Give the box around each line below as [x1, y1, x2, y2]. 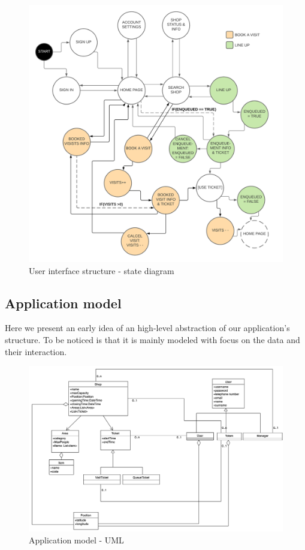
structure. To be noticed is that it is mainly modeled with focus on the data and [5, 333, 300, 345]
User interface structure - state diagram [29, 264, 174, 276]
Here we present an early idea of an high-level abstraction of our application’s [5, 321, 290, 334]
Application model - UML [29, 533, 124, 546]
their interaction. [5, 345, 67, 357]
